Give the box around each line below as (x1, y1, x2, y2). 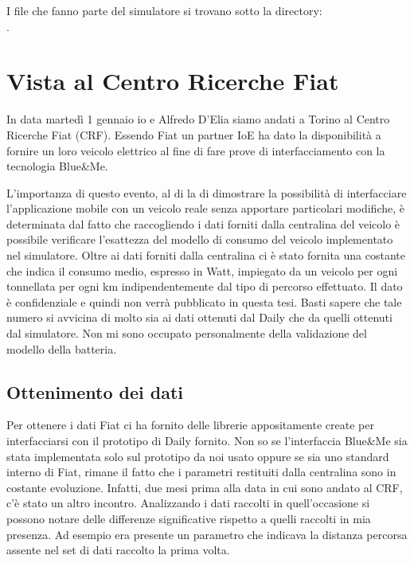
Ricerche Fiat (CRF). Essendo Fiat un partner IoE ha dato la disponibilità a (6, 126, 381, 143)
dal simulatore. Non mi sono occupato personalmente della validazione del (6, 325, 367, 342)
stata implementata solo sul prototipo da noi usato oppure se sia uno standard (6, 448, 389, 464)
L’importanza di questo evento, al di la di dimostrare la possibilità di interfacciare (6, 184, 407, 201)
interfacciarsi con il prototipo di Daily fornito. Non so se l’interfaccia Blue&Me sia (6, 432, 408, 449)
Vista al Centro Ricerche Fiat (6, 65, 339, 97)
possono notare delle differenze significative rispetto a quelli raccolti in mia (6, 510, 371, 526)
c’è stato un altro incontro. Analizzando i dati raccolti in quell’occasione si (6, 495, 370, 511)
